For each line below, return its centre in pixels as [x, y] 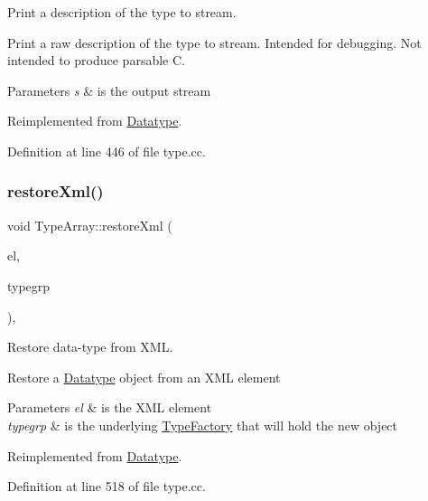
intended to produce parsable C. [96, 60]
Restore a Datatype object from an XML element [144, 377]
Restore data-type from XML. [90, 347]
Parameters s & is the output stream [109, 90]
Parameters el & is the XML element [110, 407]
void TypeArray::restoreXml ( [90, 225]
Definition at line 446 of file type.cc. [107, 151]
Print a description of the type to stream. [122, 12]
